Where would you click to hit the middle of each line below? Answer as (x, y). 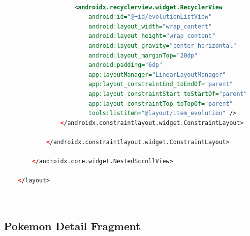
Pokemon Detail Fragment (72, 226)
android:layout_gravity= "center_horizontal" (162, 45)
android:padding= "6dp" (125, 65)
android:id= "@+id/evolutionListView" (150, 17)
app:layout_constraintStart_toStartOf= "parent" (168, 94)
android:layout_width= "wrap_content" (150, 26)
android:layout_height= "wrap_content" (152, 36)
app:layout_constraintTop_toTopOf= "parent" (161, 103)
